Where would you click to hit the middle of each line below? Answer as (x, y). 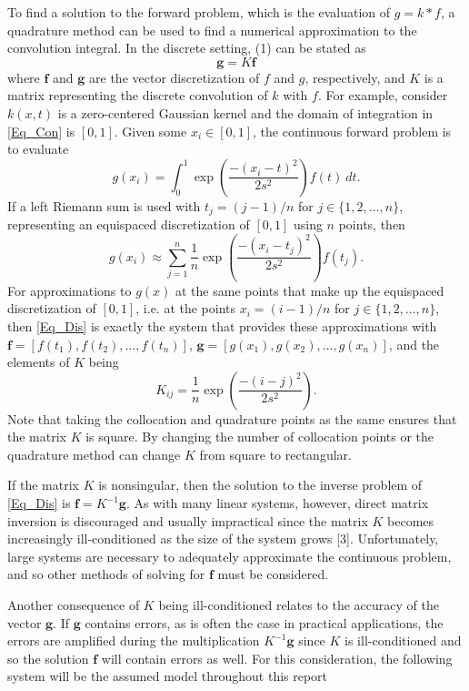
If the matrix (43, 485)
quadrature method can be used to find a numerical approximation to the (212, 30)
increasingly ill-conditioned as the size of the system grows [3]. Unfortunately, (223, 539)
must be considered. (273, 574)
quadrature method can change (94, 454)
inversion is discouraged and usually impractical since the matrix (188, 520)
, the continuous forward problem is (352, 131)
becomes (411, 520)
